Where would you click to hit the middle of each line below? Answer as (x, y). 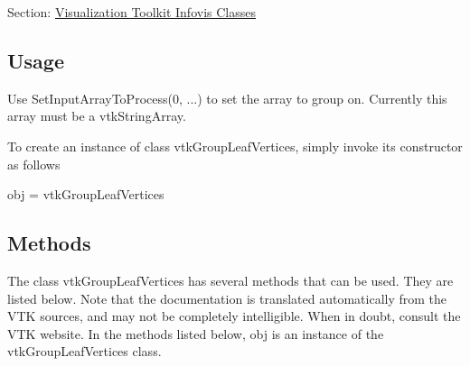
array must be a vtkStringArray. (97, 116)
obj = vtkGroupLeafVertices (86, 194)
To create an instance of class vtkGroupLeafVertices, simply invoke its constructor (235, 146)
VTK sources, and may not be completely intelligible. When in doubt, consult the (234, 316)
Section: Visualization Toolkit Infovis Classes (132, 12)
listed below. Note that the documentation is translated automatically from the (227, 298)
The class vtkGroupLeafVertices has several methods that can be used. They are (230, 280)
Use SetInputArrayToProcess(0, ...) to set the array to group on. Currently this (227, 98)
